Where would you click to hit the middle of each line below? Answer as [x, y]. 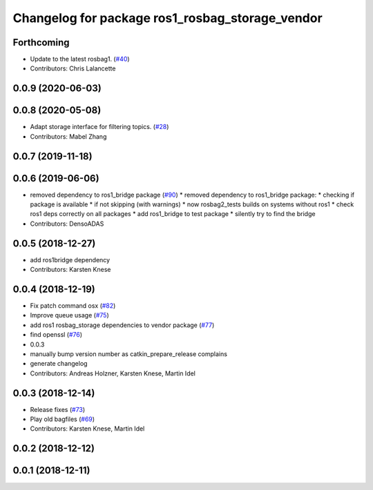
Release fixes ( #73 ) [58, 409]
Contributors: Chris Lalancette [73, 68]
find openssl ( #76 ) [56, 335]
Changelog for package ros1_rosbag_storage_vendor [168, 18]
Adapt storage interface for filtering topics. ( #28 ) [99, 127]
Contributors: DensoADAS [67, 224]
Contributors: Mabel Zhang [68, 136]
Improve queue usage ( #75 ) [70, 315]
